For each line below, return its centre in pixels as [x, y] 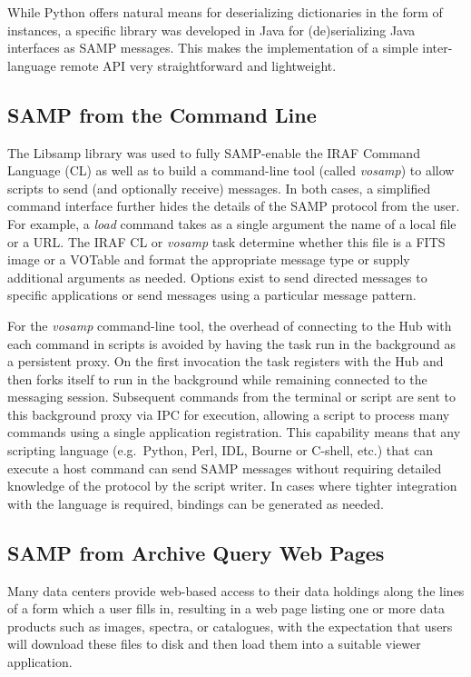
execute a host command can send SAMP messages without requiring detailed [225, 468]
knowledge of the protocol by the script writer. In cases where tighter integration [232, 486]
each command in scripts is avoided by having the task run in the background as [232, 343]
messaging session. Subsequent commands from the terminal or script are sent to [231, 397]
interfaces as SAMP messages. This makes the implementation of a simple [213, 48]
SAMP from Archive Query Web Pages [196, 552]
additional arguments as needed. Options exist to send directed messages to [217, 277]
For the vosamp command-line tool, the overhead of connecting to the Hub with [230, 325]
